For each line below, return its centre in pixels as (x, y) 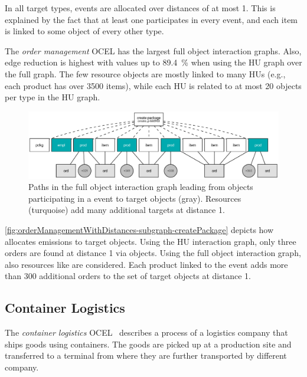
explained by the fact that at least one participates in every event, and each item (151, 19)
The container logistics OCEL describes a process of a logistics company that (146, 332)
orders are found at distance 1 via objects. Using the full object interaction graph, (153, 253)
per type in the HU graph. (53, 97)
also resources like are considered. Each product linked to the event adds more (146, 264)
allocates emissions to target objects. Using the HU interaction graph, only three (151, 241)
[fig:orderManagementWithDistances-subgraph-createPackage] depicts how (139, 229)
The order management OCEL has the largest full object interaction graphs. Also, (153, 50)
